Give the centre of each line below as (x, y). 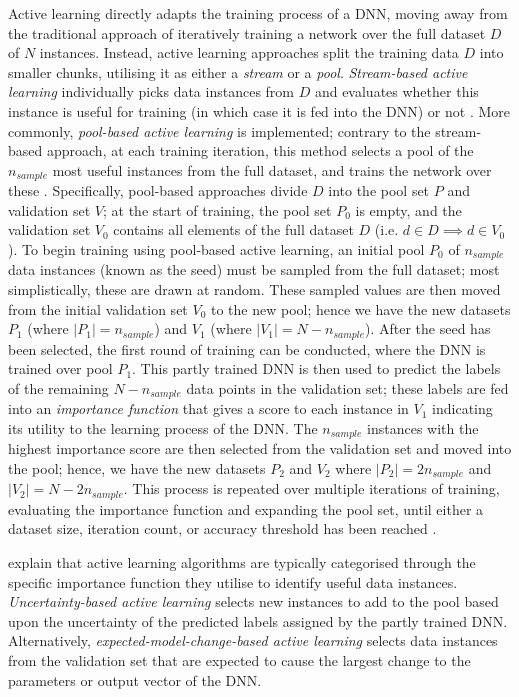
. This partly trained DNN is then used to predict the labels (316, 368)
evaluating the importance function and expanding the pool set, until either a (246, 508)
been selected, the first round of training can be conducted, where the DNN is (247, 348)
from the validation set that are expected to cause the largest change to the (239, 660)
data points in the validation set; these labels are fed (347, 387)
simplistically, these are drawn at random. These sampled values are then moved (254, 289)
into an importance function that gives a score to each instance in (208, 408)
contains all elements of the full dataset (233, 229)
